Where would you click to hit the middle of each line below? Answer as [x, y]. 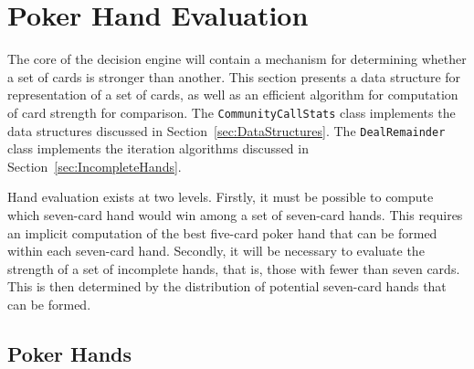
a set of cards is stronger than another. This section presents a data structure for [234, 76]
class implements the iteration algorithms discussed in [158, 148]
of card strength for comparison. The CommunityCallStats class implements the [232, 112]
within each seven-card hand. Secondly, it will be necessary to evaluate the [216, 251]
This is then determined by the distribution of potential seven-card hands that [227, 286]
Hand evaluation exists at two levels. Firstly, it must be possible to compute [221, 197]
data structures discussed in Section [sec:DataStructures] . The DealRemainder [226, 130]
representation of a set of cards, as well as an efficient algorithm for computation [233, 95]
